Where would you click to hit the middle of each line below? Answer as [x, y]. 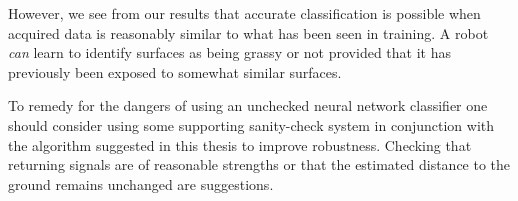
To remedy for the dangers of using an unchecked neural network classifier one [248, 105]
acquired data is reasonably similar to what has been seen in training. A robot [248, 32]
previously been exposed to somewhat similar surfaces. [175, 71]
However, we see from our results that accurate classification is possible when [244, 13]
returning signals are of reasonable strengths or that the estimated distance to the [259, 164]
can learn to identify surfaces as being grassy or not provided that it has [229, 52]
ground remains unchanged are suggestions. [141, 183]
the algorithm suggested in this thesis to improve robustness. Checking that [240, 144]
